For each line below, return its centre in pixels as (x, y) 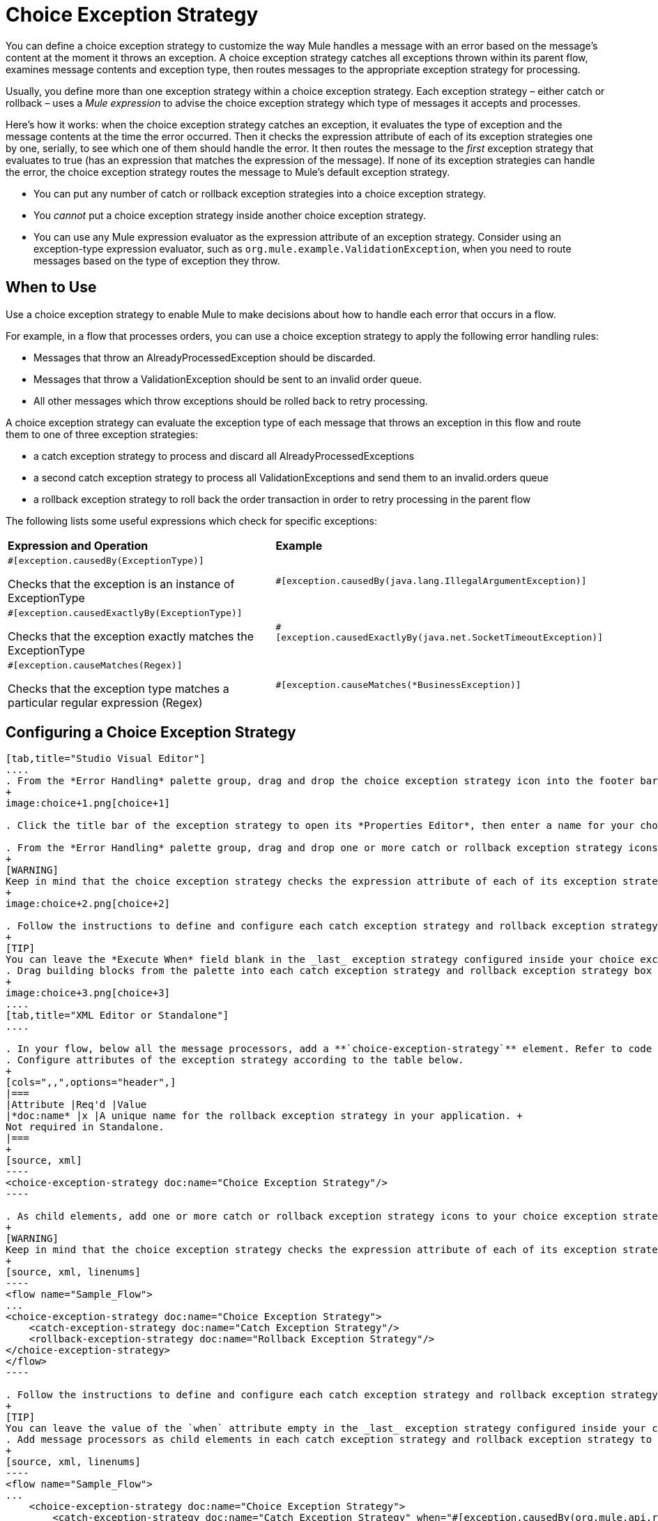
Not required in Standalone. (85, 1127)
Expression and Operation (78, 545)
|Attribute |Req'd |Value (76, 1105)
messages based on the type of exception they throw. (157, 260)
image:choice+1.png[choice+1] (88, 803)
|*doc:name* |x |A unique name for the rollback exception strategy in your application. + (264, 1116)
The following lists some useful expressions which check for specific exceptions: (192, 520)
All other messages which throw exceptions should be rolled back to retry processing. (231, 400)
